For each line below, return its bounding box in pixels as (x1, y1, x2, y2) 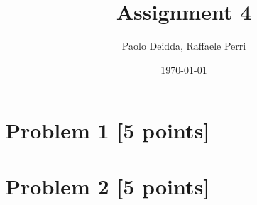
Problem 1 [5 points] (5, 116, 210, 145)
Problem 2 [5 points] (5, 171, 210, 200)
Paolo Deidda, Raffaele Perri (121, 38, 246, 53)
